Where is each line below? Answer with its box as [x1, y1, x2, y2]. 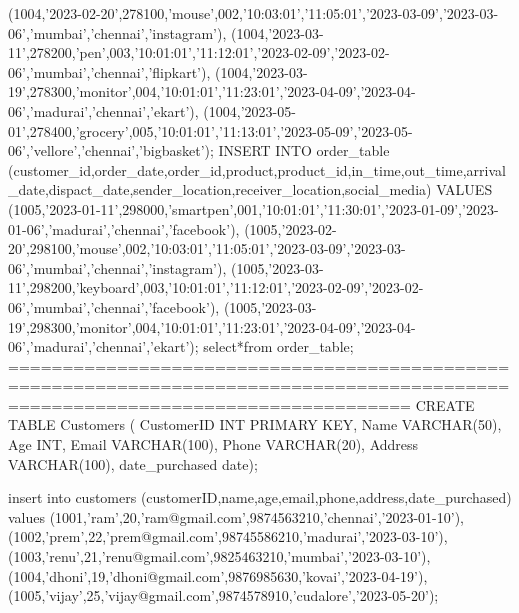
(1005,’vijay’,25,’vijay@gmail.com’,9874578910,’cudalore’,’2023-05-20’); [8, 585, 439, 606]
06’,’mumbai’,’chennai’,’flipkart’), [8, 61, 211, 82]
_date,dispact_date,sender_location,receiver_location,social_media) [8, 179, 432, 200]
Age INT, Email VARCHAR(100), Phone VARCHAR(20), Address [8, 434, 419, 455]
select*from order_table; [203, 336, 354, 357]
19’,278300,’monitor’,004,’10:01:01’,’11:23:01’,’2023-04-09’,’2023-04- [8, 81, 416, 102]
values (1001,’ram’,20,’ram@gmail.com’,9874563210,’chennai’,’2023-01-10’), [8, 506, 464, 527]
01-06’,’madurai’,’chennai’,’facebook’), [8, 218, 240, 239]
